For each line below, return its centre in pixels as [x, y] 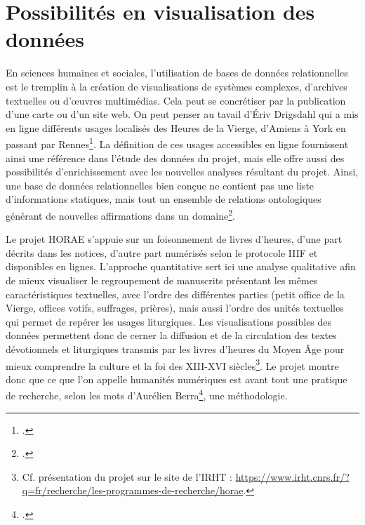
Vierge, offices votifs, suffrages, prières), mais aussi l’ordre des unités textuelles [175, 308]
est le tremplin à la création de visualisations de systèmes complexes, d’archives [177, 86]
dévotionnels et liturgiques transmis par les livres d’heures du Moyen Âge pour [175, 348]
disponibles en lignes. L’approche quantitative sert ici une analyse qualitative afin [181, 266]
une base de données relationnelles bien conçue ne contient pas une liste [160, 185]
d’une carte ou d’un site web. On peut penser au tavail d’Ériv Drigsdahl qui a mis [182, 114]
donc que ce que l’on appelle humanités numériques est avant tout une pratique [177, 379]
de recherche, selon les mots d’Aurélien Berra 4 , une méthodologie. [147, 394]
